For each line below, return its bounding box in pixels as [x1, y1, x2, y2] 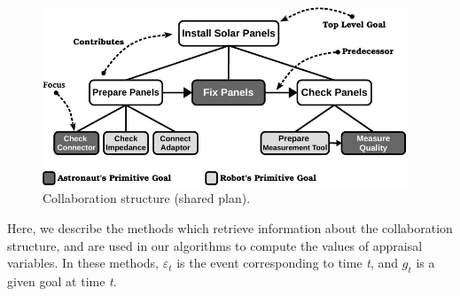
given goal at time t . [7, 271, 117, 290]
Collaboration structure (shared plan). [43, 189, 251, 207]
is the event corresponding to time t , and [176, 253, 399, 272]
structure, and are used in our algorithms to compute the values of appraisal [7, 236, 423, 254]
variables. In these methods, [7, 253, 159, 272]
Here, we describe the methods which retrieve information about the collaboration [7, 218, 453, 237]
